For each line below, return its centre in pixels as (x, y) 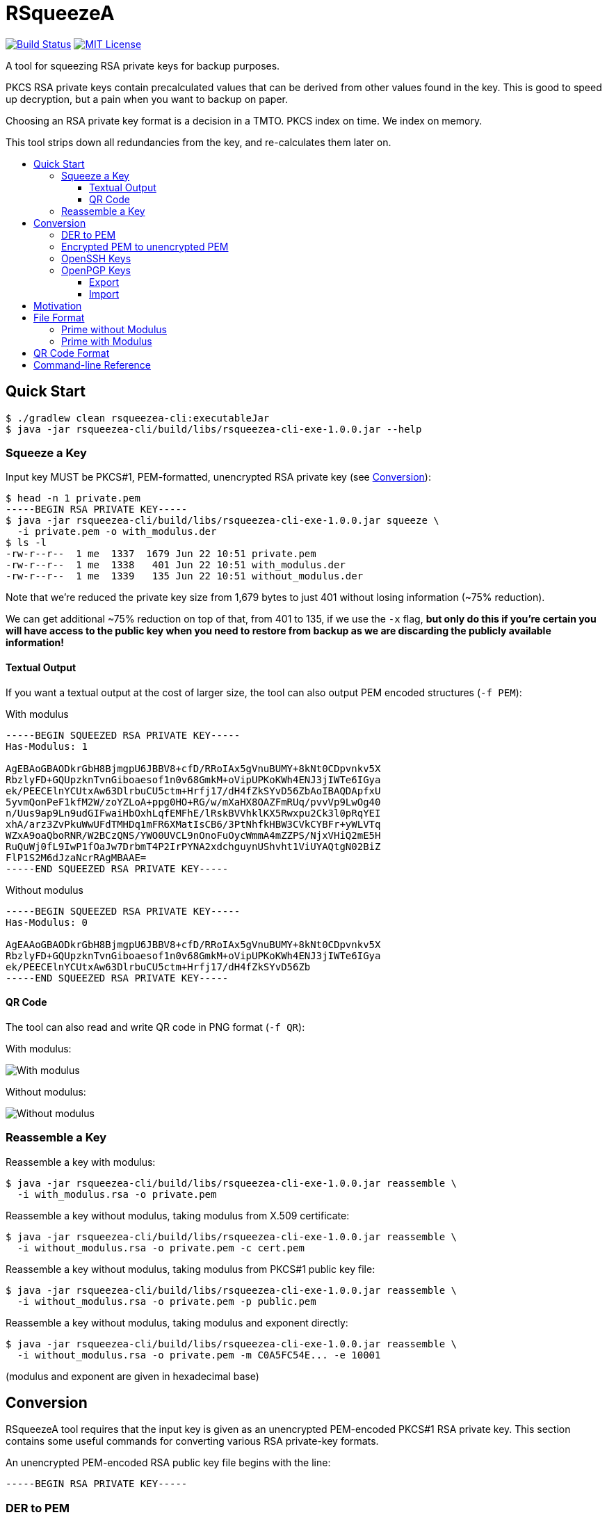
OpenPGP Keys (96, 270)
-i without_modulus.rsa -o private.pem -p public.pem (167, 1301)
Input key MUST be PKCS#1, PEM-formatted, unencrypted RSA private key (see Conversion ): (218, 477)
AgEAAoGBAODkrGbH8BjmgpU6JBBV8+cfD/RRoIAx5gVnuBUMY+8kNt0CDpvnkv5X (193, 944)
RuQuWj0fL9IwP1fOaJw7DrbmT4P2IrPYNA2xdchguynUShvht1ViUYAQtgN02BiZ (193, 846)
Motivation (58, 305)
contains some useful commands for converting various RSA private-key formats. (192, 1441)
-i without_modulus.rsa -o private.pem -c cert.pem (161, 1248)
